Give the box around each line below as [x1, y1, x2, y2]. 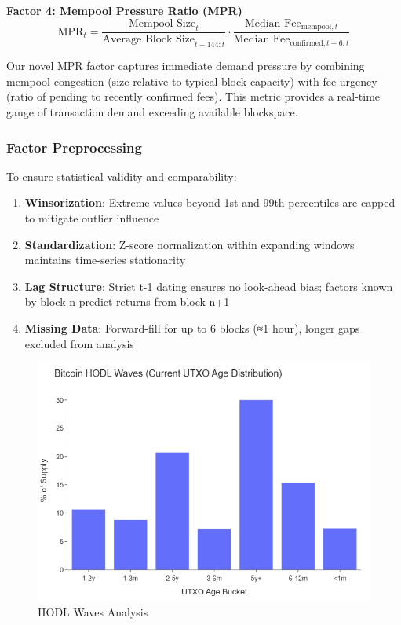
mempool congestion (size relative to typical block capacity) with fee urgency [6, 72, 377, 89]
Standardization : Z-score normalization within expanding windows [24, 236, 355, 252]
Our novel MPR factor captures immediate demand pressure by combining [6, 57, 365, 74]
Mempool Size [129, 17, 196, 29]
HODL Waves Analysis [38, 603, 148, 619]
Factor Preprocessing [6, 137, 142, 156]
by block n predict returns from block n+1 [24, 293, 230, 310]
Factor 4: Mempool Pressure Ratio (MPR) [6, 2, 242, 18]
